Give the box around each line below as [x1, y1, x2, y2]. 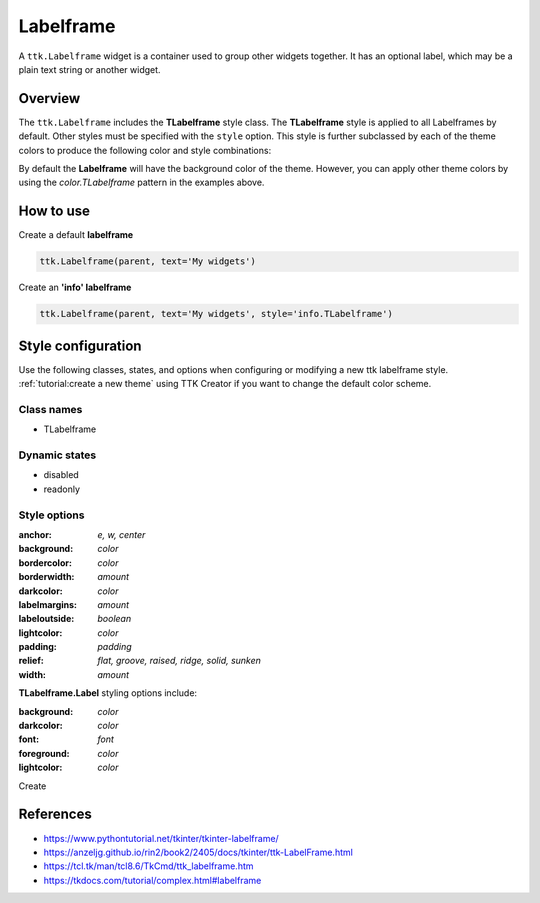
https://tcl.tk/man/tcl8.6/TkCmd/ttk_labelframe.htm [43, 860, 254, 872]
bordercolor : [18, 556, 72, 569]
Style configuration [18, 337, 142, 354]
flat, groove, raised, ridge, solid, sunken [97, 655, 262, 667]
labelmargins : [18, 598, 78, 610]
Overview [18, 90, 81, 107]
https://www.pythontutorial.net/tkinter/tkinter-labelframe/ [43, 832, 279, 844]
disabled [43, 469, 79, 481]
